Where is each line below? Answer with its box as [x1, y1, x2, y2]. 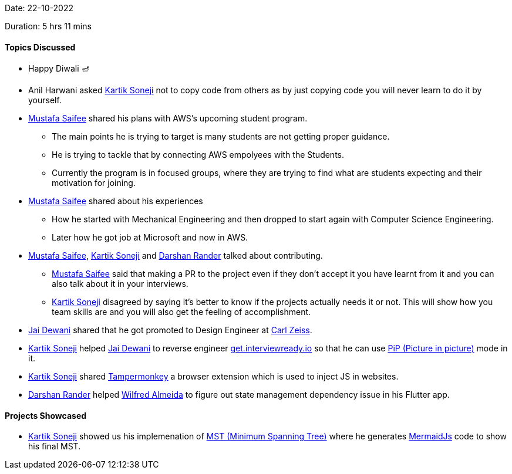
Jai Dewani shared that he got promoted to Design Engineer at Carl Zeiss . [28, 325, 312, 336]
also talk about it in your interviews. [52, 279, 188, 289]
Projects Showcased [5, 410, 87, 421]
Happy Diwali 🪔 [28, 63, 90, 74]
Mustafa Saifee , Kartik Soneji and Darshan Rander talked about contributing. [28, 250, 323, 261]
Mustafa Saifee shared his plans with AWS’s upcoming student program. [28, 113, 308, 124]
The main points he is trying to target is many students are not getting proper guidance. [52, 131, 390, 142]
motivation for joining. [52, 178, 136, 188]
